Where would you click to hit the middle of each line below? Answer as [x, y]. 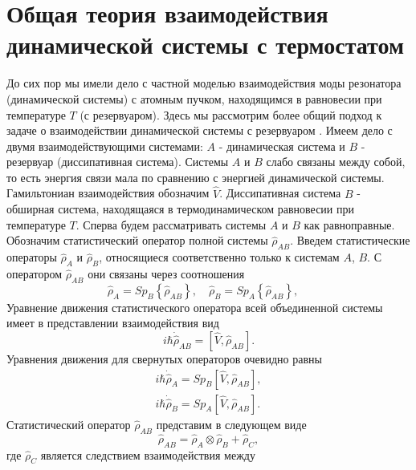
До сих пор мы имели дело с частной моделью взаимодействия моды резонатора [204, 83]
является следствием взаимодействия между [148, 454]
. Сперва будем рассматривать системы [171, 224]
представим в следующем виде [231, 424]
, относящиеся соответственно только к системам [219, 257]
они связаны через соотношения [166, 274]
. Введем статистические [350, 240]
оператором [35, 274]
